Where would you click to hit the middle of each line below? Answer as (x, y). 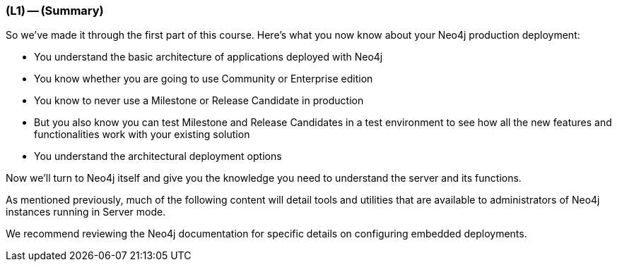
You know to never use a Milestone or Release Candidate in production (199, 101)
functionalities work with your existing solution (142, 135)
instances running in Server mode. (86, 212)
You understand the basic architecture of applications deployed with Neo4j (208, 57)
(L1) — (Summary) (55, 11)
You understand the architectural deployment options (158, 156)
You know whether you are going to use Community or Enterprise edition (204, 79)
